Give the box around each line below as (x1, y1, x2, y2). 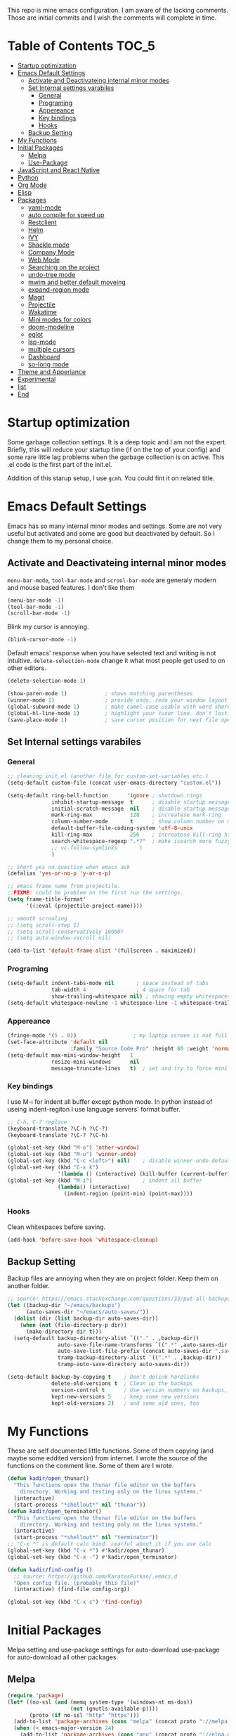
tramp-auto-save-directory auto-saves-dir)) (57, 1361, 190, 1368)
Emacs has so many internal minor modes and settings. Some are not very (7, 522, 223, 530)
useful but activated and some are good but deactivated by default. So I (7, 529, 216, 537)
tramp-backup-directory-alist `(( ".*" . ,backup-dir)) (57, 1354, 221, 1361)
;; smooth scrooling (7, 915, 68, 922)
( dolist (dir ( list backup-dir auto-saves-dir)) (13, 1315, 159, 1323)
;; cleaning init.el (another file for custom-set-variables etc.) (7, 773, 209, 780)
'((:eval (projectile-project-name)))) (25, 902, 143, 909)
